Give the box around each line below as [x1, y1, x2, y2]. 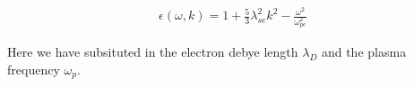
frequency [7, 59, 60, 78]
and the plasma [321, 43, 407, 61]
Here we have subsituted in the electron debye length [7, 43, 298, 61]
